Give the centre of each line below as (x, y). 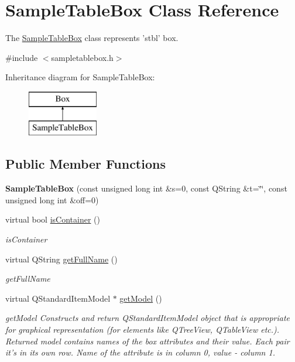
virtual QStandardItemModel (58, 298)
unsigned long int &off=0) (52, 199)
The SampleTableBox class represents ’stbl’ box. (92, 38)
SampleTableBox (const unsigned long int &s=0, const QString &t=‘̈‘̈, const (146, 188)
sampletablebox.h (82, 57)
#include (22, 57)
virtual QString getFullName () (61, 259)
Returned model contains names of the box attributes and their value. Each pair (147, 341)
